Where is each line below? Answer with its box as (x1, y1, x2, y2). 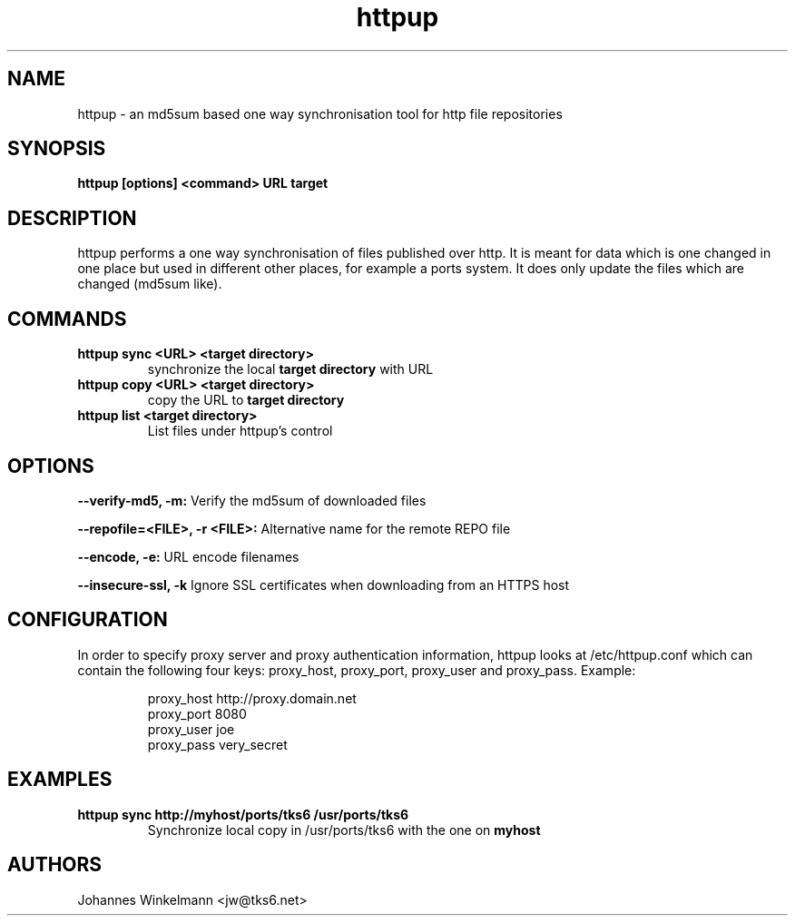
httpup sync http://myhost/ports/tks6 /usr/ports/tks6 (77, 806, 409, 822)
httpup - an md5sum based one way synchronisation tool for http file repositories (77, 105, 563, 122)
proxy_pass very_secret (147, 736, 288, 752)
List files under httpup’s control (147, 423, 333, 439)
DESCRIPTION (7, 206, 137, 230)
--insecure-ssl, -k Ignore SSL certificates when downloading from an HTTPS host (77, 576, 570, 593)
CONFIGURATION (7, 608, 168, 632)
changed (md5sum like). (77, 276, 222, 292)
